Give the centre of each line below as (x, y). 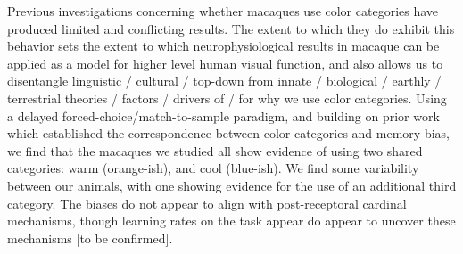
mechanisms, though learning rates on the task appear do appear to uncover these (231, 221)
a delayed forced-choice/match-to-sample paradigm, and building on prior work (223, 115)
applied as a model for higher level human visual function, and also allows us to (225, 63)
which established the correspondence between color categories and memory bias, (228, 133)
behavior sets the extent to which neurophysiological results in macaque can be (223, 46)
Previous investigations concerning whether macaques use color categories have (223, 11)
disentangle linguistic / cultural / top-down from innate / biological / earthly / (224, 81)
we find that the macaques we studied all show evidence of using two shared (215, 150)
